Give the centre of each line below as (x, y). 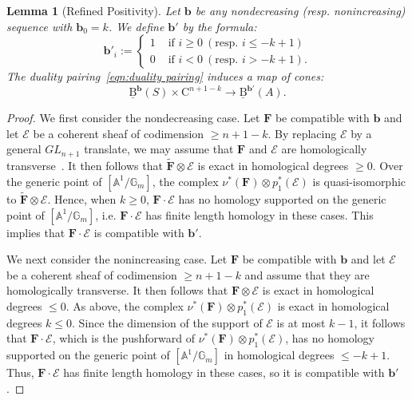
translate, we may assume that (159, 149)
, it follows (380, 322)
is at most (301, 322)
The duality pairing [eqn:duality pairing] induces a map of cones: (165, 76)
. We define (136, 26)
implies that (36, 232)
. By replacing (302, 133)
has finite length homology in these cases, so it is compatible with (224, 372)
